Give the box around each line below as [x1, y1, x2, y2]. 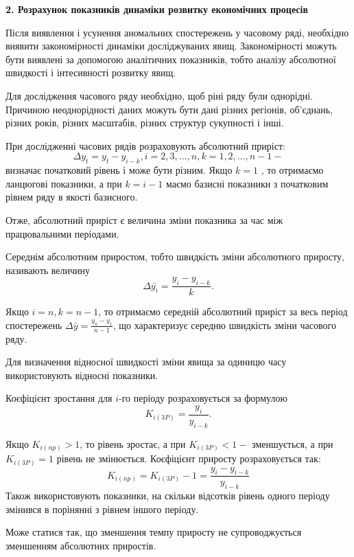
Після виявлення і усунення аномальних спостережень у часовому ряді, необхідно [5, 25, 349, 39]
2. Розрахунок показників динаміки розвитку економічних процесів [5, 2, 308, 16]
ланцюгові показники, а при [5, 176, 122, 190]
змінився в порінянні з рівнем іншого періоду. [5, 501, 199, 516]
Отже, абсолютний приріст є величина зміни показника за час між [5, 212, 283, 227]
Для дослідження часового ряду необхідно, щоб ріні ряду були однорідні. [5, 88, 314, 102]
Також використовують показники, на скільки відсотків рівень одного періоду [5, 488, 330, 503]
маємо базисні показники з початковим [165, 176, 329, 190]
